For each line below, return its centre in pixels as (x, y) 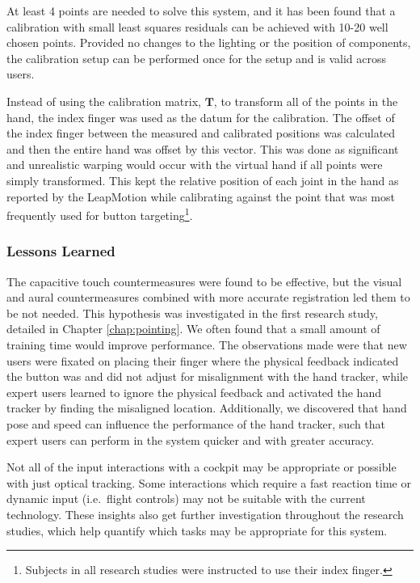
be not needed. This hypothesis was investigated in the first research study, (192, 313)
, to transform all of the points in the (306, 101)
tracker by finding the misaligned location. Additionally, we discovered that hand (207, 408)
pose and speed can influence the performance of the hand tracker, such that (196, 423)
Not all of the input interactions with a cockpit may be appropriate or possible (202, 467)
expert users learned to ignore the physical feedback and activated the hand (194, 392)
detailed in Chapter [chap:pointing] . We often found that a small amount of (193, 329)
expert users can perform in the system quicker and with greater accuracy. (191, 439)
